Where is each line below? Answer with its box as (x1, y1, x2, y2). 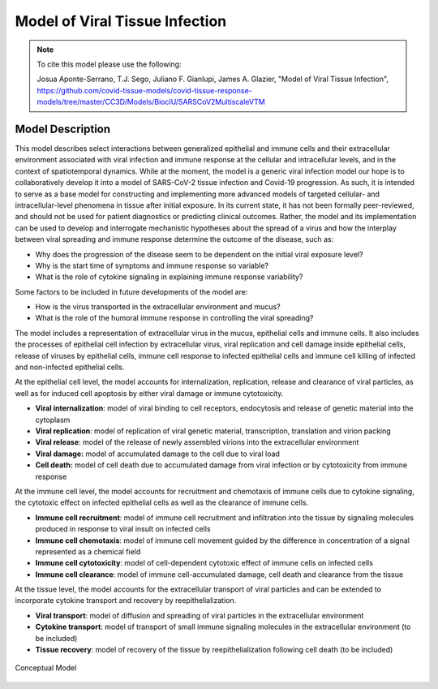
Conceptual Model (15, 663, 77, 673)
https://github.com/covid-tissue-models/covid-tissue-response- (36, 85, 253, 95)
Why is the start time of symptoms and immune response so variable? (35, 261, 269, 270)
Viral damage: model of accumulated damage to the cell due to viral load (35, 449, 280, 459)
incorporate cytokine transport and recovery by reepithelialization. (15, 596, 237, 605)
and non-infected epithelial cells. (15, 362, 125, 372)
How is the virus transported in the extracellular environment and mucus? (35, 302, 281, 312)
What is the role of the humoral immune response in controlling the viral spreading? (35, 313, 314, 323)
